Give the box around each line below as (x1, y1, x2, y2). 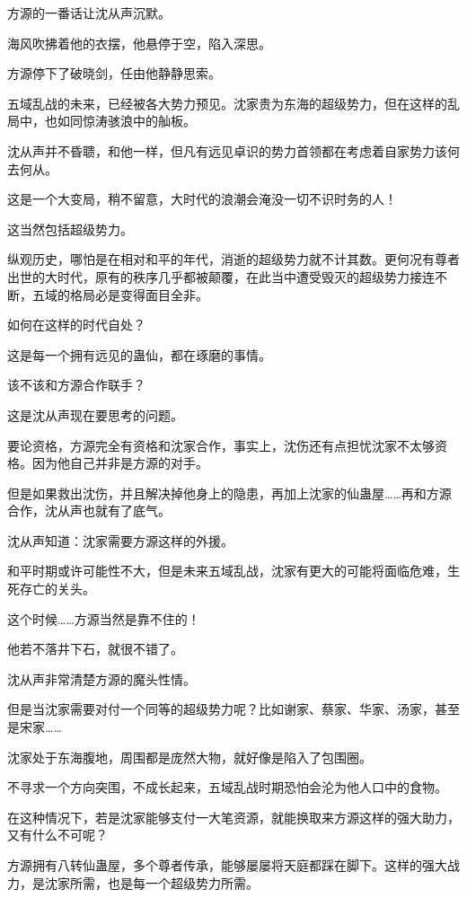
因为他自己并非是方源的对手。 (31, 453, 208, 472)
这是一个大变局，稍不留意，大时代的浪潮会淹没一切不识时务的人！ (7, 189, 397, 208)
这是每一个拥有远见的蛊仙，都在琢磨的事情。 (7, 345, 271, 364)
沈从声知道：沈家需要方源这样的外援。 (7, 531, 233, 550)
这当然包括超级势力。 (7, 219, 133, 238)
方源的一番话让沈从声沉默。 (7, 4, 171, 22)
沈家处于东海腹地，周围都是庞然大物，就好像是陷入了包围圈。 (7, 747, 372, 766)
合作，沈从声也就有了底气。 (7, 501, 171, 520)
